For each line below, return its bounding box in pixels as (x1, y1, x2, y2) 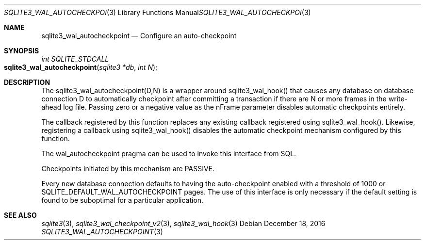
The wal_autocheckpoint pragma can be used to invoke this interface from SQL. (41, 149, 296, 158)
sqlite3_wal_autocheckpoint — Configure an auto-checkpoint (41, 32, 237, 40)
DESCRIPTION (4, 78, 50, 86)
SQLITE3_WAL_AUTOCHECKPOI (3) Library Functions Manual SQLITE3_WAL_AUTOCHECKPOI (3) (4, 8, 311, 16)
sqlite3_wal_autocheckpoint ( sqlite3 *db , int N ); (4, 63, 158, 71)
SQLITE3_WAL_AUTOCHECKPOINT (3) (41, 228, 163, 236)
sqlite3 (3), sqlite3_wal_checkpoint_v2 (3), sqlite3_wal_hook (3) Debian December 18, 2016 (41, 219, 326, 228)
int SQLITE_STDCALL (41, 55, 109, 63)
